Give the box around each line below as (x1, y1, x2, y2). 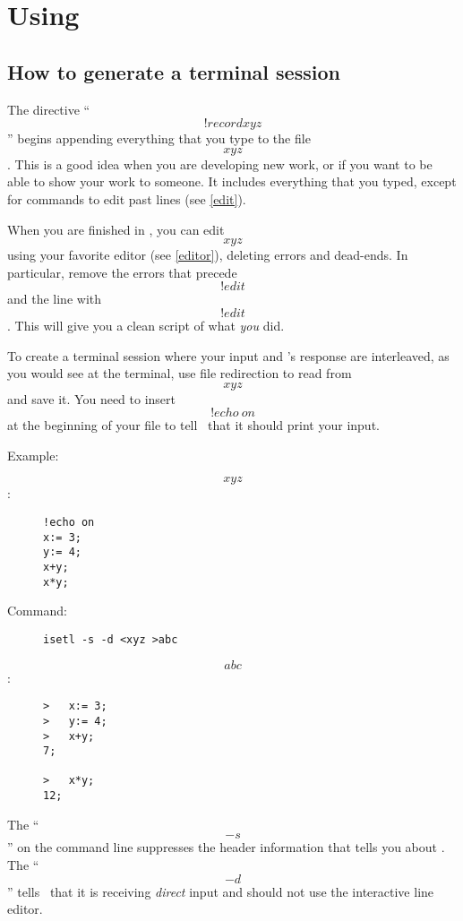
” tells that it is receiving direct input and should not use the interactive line (7, 882, 434, 900)
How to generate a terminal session (7, 57, 340, 85)
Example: (7, 445, 59, 464)
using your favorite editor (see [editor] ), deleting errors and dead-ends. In (7, 245, 408, 264)
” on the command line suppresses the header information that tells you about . (7, 838, 445, 856)
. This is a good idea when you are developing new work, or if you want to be (7, 154, 433, 173)
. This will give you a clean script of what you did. (7, 315, 285, 334)
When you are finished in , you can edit (7, 219, 225, 238)
